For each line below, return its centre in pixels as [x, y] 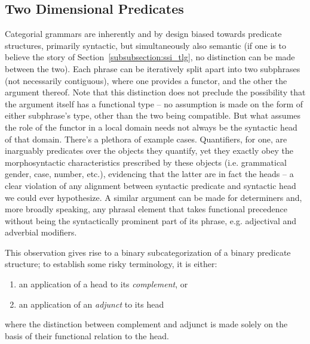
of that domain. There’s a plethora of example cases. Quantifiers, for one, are [146, 139]
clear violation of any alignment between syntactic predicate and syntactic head [151, 185]
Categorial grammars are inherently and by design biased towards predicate [143, 34]
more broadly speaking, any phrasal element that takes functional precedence [146, 209]
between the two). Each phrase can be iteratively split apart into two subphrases [153, 68]
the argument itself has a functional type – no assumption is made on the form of [154, 103]
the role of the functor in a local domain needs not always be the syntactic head [151, 127]
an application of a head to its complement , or [103, 284]
